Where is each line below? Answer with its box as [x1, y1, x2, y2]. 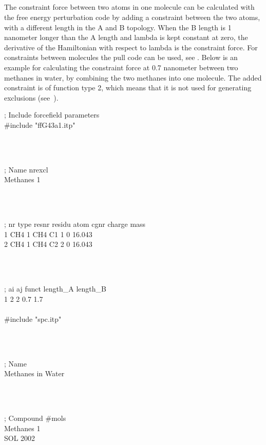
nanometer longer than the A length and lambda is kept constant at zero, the [4, 32, 248, 43]
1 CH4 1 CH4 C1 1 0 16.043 [4, 228, 92, 239]
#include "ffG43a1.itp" [4, 119, 75, 130]
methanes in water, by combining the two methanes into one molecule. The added [4, 72, 262, 83]
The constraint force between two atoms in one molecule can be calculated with [4, 2, 255, 12]
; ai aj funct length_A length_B [4, 283, 106, 294]
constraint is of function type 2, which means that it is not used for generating [4, 82, 252, 93]
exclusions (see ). [4, 92, 59, 103]
